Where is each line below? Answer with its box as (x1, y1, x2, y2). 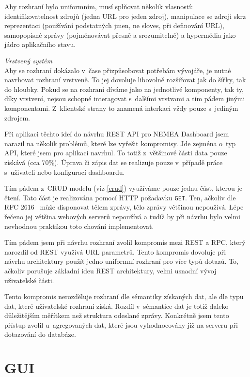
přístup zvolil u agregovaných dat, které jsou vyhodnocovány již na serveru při (4, 319, 238, 330)
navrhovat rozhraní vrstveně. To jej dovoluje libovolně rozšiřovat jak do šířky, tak (4, 75, 246, 85)
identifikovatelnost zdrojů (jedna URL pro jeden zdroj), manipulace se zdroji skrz (4, 11, 246, 21)
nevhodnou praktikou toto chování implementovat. (4, 221, 154, 231)
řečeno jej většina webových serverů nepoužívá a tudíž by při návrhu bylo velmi (4, 211, 240, 221)
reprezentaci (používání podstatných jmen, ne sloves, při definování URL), (4, 20, 224, 30)
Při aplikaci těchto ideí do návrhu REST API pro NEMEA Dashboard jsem (4, 129, 229, 139)
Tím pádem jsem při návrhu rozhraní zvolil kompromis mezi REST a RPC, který (4, 237, 246, 247)
